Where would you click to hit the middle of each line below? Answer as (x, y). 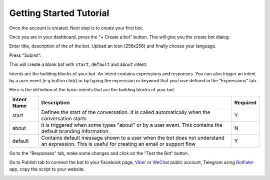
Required (245, 102)
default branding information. (75, 131)
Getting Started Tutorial (59, 13)
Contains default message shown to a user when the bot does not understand (133, 138)
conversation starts (64, 118)
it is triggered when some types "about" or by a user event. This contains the (132, 125)
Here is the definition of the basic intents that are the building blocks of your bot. (92, 90)
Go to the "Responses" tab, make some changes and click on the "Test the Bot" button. (99, 153)
